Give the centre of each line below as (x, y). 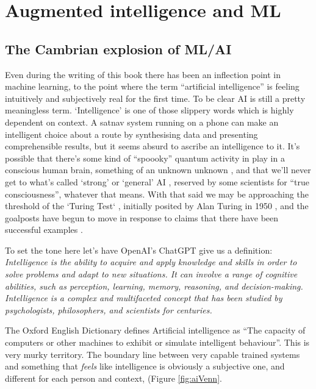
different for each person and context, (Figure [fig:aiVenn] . (113, 378)
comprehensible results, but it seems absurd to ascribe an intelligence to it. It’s (153, 146)
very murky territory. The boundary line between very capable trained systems (153, 354)
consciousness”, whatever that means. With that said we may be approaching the (157, 194)
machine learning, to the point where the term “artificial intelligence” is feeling (152, 86)
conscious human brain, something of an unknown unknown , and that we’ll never (158, 170)
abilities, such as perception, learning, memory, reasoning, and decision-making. (154, 286)
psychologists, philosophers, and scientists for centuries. (109, 309)
